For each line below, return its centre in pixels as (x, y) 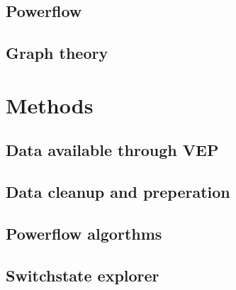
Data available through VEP (112, 150)
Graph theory (57, 53)
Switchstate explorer (83, 275)
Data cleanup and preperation (118, 192)
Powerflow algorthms (84, 233)
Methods (50, 105)
